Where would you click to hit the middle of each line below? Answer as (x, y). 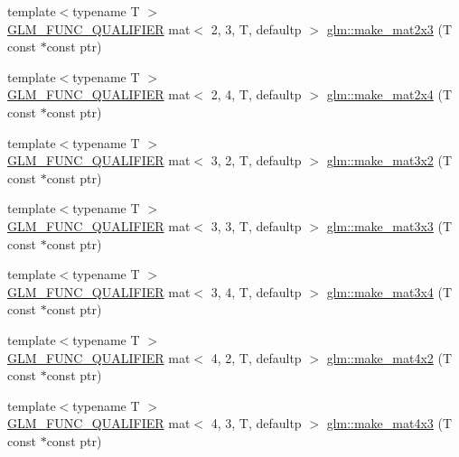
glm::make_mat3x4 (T (389, 291)
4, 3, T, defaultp (256, 423)
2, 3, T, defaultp (256, 28)
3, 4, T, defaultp (256, 291)
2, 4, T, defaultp (256, 94)
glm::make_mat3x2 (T (389, 160)
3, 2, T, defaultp (256, 160)
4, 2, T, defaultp (256, 357)
